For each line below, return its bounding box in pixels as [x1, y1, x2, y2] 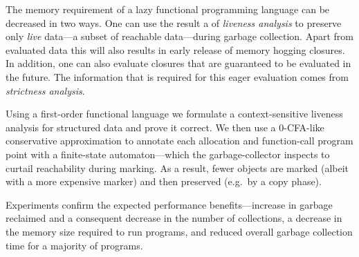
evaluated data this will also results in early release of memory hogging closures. [6, 42, 345, 57]
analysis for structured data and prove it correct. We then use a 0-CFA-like [6, 120, 324, 134]
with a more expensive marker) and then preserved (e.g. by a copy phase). [6, 174, 322, 189]
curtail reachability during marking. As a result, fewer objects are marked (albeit [6, 160, 349, 175]
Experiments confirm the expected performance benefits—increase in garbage [6, 197, 333, 211]
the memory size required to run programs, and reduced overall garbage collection [6, 224, 353, 238]
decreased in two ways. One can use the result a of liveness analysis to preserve [6, 15, 342, 30]
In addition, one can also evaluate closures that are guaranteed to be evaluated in [6, 56, 351, 70]
